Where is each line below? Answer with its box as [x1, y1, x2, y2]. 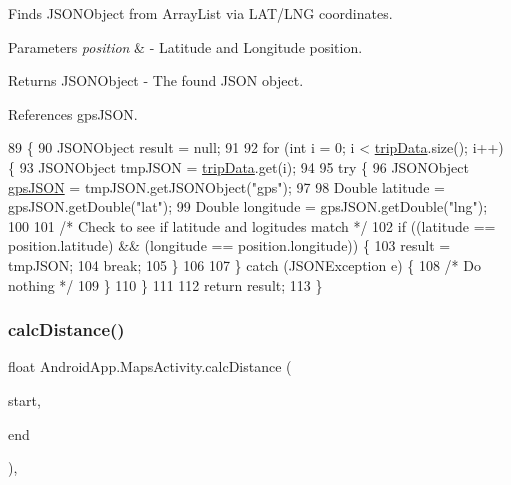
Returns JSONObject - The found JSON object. [8, 70, 304, 91]
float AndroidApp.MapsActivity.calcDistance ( [8, 356, 292, 377]
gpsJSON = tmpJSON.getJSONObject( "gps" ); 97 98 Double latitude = [8, 176, 445, 197]
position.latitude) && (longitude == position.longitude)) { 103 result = [8, 235, 451, 256]
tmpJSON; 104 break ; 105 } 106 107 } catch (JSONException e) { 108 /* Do [8, 254, 481, 275]
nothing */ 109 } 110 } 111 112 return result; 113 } [8, 274, 323, 295]
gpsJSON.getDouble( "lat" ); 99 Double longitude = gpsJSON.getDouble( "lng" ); [8, 196, 488, 217]
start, [8, 389, 41, 410]
